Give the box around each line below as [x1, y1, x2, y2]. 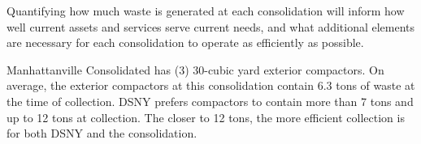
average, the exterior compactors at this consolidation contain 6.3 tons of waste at [7, 77, 415, 94]
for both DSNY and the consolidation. [7, 125, 197, 142]
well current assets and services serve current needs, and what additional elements [7, 18, 415, 35]
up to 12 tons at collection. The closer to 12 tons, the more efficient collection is [7, 108, 405, 125]
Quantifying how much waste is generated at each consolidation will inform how [7, 2, 405, 19]
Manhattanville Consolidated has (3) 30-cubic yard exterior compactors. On [7, 61, 384, 78]
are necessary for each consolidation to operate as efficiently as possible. [7, 34, 364, 51]
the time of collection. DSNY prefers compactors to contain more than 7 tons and [7, 92, 414, 109]
